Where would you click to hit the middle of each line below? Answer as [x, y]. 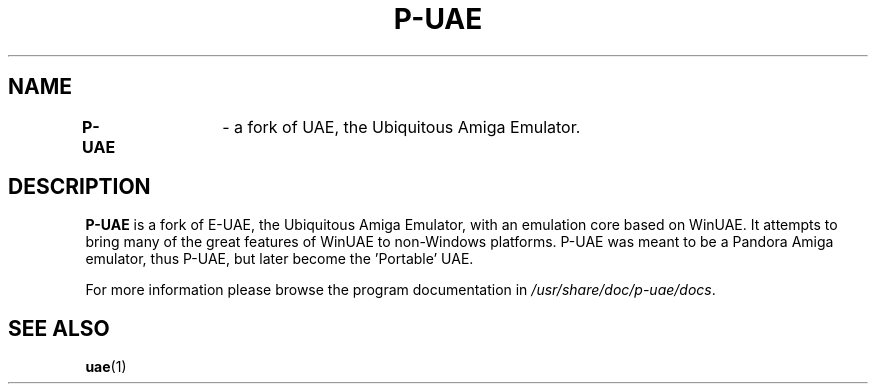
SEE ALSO [59, 328]
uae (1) [106, 367]
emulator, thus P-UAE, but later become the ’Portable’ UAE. [279, 259]
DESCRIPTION [79, 187]
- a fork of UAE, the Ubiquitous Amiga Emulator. [401, 126]
